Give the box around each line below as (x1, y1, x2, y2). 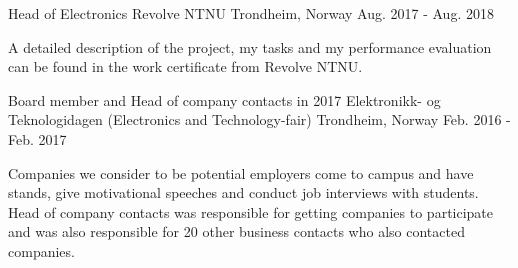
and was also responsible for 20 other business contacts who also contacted (8, 221, 465, 242)
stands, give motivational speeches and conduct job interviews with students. (8, 182, 479, 203)
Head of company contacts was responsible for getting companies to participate (8, 201, 494, 222)
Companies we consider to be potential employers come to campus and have (8, 162, 474, 183)
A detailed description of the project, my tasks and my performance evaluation (8, 36, 492, 57)
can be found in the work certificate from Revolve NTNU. (8, 56, 363, 77)
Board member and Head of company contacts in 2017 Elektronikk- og (8, 89, 441, 110)
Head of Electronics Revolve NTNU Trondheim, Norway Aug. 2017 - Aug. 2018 (8, 3, 494, 23)
